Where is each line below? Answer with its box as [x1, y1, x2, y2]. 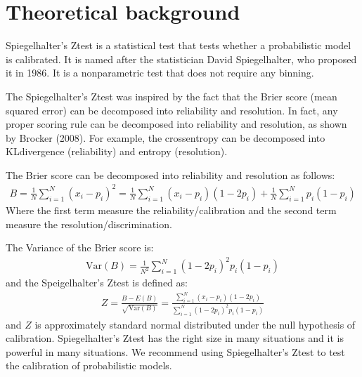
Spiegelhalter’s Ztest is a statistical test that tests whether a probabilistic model [6, 38, 351, 53]
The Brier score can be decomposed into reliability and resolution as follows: [6, 167, 335, 182]
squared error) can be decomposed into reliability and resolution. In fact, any [6, 102, 338, 117]
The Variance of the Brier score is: [6, 240, 154, 255]
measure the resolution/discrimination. [6, 216, 172, 231]
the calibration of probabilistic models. [6, 358, 172, 373]
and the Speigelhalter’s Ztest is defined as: [6, 275, 188, 290]
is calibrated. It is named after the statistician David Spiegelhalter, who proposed [6, 51, 357, 66]
